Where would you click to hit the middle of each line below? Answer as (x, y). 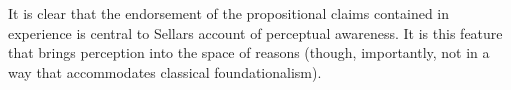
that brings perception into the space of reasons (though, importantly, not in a (249, 52)
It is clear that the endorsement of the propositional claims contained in (229, 13)
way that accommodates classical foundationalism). (165, 71)
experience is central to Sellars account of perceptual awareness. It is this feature (255, 32)
